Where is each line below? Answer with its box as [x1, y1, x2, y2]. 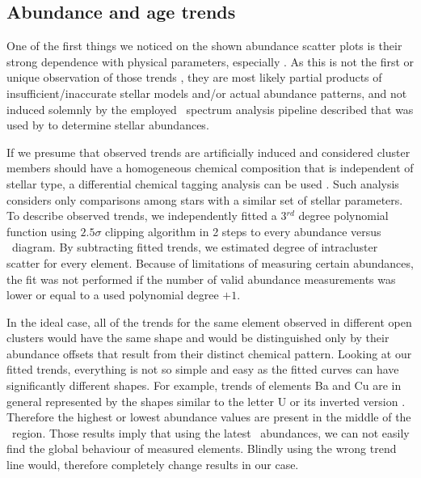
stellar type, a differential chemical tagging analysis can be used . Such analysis [6, 175, 399, 192]
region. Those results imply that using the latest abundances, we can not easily [11, 424, 410, 441]
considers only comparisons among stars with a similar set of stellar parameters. [6, 191, 403, 208]
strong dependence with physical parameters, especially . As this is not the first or [6, 53, 415, 70]
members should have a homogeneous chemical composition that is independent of [6, 159, 414, 176]
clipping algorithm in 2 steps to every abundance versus [105, 222, 381, 239]
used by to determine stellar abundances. [6, 116, 209, 133]
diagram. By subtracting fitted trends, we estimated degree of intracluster [11, 239, 378, 256]
